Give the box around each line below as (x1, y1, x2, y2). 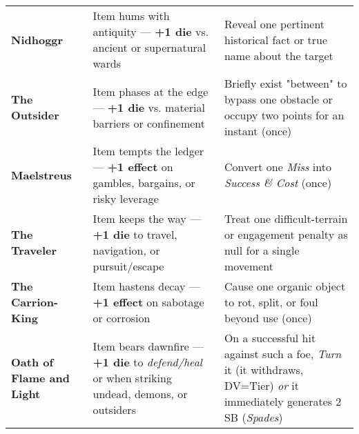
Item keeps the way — (93, 210, 201, 226)
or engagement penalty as (224, 226, 348, 242)
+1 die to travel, (93, 226, 177, 242)
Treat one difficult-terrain (224, 210, 348, 226)
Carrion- (11, 294, 59, 310)
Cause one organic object (224, 278, 346, 294)
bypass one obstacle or (224, 91, 333, 107)
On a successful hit (224, 330, 316, 346)
